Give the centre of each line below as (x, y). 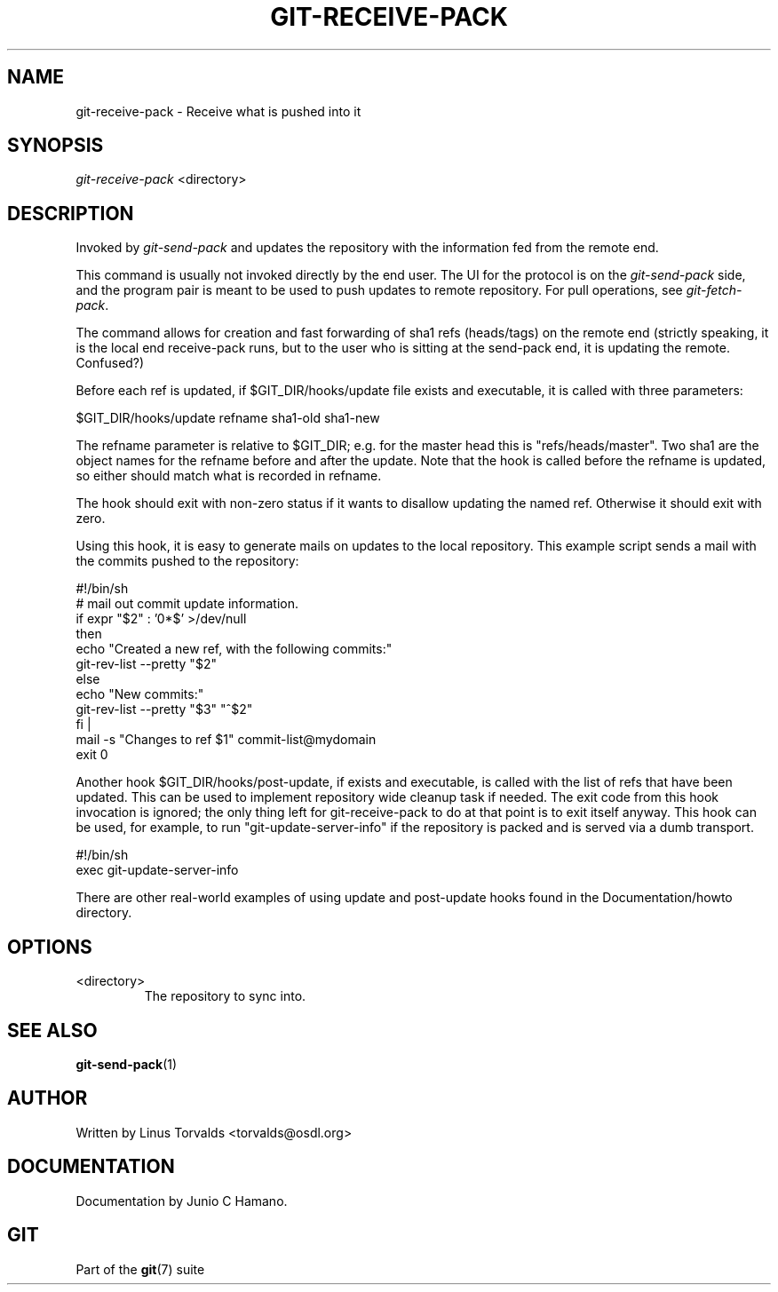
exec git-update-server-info (157, 870)
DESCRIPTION (71, 213)
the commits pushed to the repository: (187, 561)
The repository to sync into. (225, 996)
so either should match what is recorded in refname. (229, 476)
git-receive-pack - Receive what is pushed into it (218, 111)
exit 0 (92, 755)
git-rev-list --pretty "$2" (146, 664)
